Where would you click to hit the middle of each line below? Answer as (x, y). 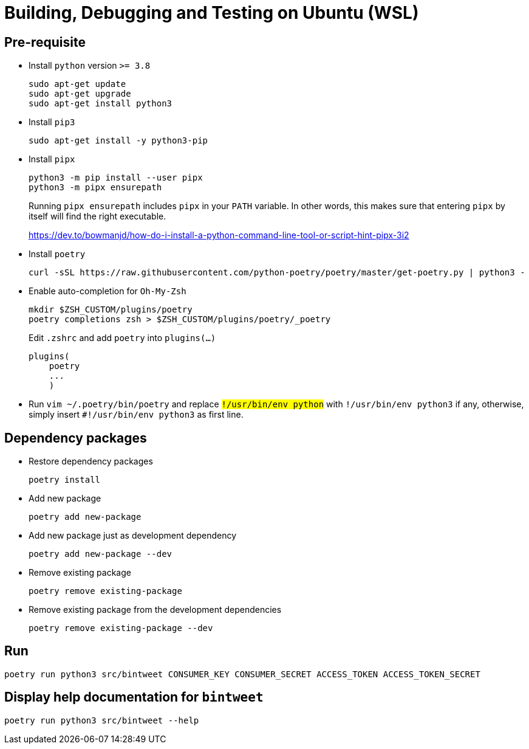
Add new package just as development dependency (133, 536)
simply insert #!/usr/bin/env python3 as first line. (136, 415)
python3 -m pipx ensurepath (95, 188)
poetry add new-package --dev (101, 554)
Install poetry (57, 254)
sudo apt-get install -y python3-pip (118, 141)
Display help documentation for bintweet (134, 697)
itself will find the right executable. (97, 216)
